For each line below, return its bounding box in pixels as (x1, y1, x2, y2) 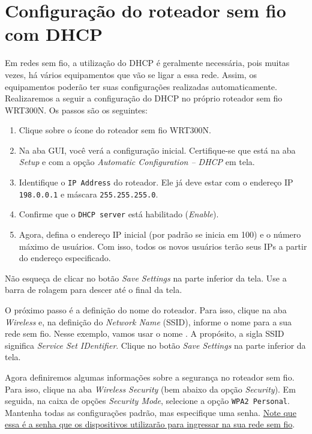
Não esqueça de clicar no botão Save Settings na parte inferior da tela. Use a (5, 271, 287, 284)
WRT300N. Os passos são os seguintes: (5, 103, 148, 116)
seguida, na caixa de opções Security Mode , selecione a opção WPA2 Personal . (5, 394, 290, 407)
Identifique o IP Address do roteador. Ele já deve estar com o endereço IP (19, 176, 293, 188)
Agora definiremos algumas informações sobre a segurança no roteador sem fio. (5, 370, 295, 383)
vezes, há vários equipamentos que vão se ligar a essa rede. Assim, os (5, 68, 257, 80)
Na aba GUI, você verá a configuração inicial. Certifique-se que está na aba (19, 143, 296, 156)
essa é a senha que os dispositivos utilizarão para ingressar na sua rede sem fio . (5, 418, 295, 430)
